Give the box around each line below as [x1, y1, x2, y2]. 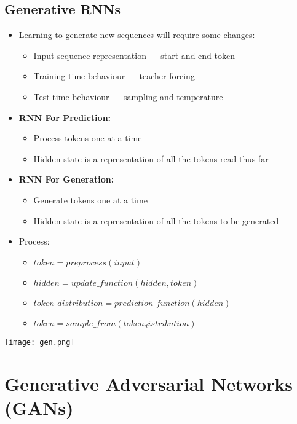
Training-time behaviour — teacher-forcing [33, 69, 195, 82]
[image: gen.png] [4, 337, 75, 347]
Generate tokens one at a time [33, 193, 148, 206]
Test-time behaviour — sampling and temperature [33, 90, 223, 103]
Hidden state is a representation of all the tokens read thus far [33, 152, 269, 165]
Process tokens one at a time [33, 132, 142, 144]
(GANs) [4, 395, 74, 420]
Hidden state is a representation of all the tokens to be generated [33, 214, 279, 227]
